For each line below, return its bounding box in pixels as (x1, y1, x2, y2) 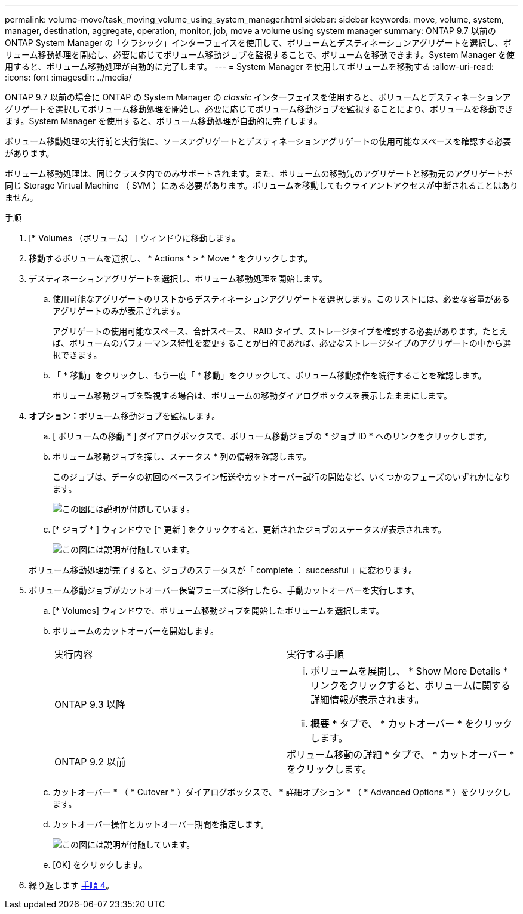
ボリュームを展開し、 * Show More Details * (310, 665, 508, 677)
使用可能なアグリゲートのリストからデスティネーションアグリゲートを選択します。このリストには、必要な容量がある (53, 294, 510, 304)
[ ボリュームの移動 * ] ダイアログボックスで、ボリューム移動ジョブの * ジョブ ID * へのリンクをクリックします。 (53, 431, 492, 441)
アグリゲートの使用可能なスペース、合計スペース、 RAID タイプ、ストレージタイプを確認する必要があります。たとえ (53, 326, 507, 336)
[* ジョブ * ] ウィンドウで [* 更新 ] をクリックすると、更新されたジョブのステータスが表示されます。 (53, 524, 447, 534)
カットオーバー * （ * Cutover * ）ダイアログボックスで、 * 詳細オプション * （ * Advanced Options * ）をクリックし (53, 787, 511, 797)
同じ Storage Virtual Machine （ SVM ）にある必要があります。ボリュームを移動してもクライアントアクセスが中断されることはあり (5, 180, 518, 190)
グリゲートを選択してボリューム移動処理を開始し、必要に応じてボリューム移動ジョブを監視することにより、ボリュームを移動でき (5, 104, 513, 114)
